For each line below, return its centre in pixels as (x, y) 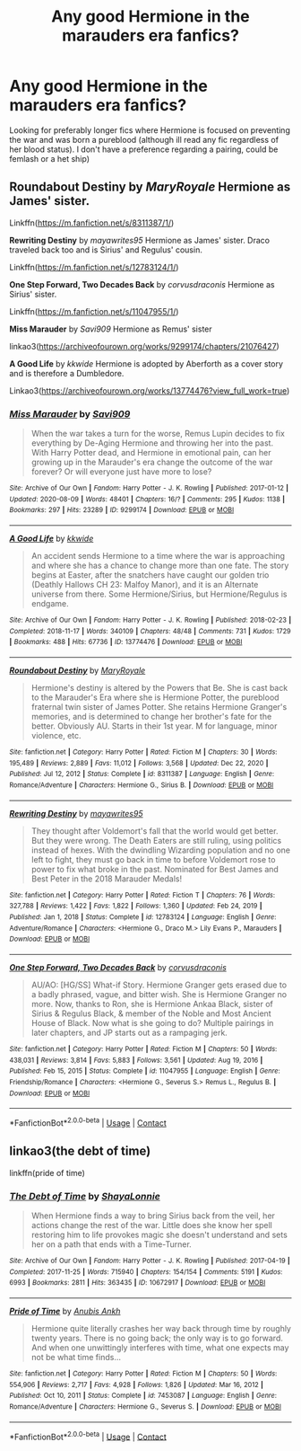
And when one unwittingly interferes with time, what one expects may (160, 1347)
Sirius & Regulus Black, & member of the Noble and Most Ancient (151, 1013)
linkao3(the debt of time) (80, 1151)
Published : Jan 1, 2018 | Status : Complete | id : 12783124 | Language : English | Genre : (143, 917)
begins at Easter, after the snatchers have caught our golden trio (150, 575)
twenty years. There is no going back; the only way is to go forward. (157, 1338)
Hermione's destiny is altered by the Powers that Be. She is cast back (159, 687)
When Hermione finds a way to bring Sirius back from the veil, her (153, 1216)
